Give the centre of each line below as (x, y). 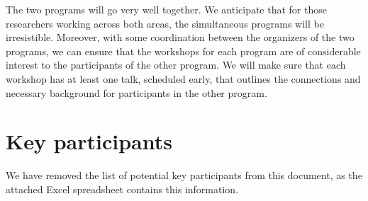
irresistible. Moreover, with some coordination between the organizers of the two (180, 37)
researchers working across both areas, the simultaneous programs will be (165, 23)
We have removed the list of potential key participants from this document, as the (184, 175)
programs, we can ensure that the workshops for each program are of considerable (183, 51)
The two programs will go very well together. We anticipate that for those (166, 9)
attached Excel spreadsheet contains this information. (122, 189)
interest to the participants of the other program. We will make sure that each (176, 65)
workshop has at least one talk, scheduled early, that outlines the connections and (183, 78)
